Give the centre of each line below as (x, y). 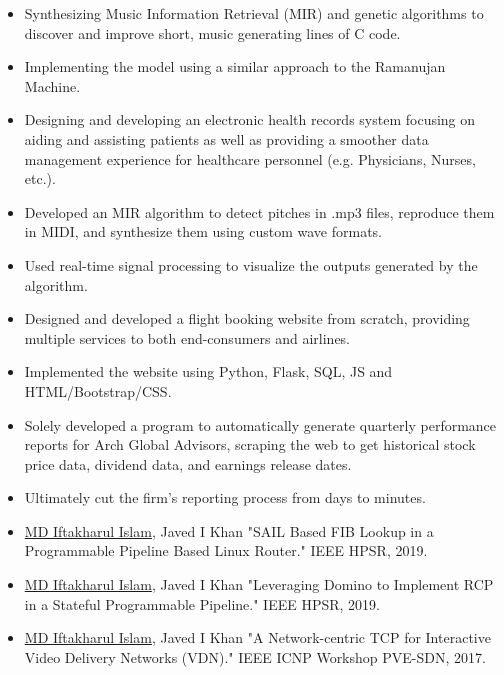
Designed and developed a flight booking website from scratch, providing (247, 318)
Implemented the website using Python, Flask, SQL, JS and (208, 371)
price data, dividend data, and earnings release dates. (188, 463)
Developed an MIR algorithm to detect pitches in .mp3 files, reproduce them (259, 211)
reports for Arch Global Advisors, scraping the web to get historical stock (250, 444)
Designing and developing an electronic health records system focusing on (250, 119)
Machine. (52, 85)
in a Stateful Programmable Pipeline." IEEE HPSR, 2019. (202, 603)
